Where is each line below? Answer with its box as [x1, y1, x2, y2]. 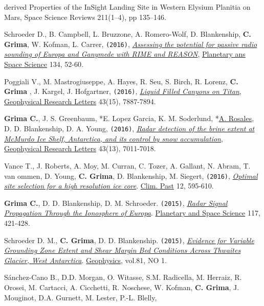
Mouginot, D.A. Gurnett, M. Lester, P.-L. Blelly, [4, 292, 157, 302]
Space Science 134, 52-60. [4, 59, 83, 69]
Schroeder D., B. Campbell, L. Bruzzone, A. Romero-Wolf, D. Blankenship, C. [4, 29, 251, 39]
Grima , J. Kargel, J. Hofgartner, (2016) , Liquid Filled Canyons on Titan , [4, 86, 241, 97]
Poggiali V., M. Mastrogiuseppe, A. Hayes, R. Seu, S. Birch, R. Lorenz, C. [4, 76, 238, 86]
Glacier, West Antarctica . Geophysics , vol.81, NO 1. [4, 254, 167, 265]
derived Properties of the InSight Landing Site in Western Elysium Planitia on [4, 2, 251, 12]
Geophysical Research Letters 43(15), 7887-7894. [4, 96, 156, 106]
